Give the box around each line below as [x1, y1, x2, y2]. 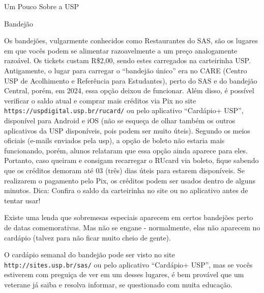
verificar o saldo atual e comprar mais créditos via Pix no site [4, 95, 196, 105]
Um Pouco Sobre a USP [4, 1, 79, 11]
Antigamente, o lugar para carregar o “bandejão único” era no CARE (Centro [4, 65, 247, 75]
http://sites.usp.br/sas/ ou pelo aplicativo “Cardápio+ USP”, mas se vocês [4, 259, 253, 270]
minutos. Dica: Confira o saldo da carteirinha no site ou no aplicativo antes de [4, 185, 248, 196]
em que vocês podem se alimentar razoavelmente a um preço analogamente [4, 45, 238, 56]
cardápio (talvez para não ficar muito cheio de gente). [4, 232, 171, 243]
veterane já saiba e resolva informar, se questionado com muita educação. [4, 279, 232, 290]
